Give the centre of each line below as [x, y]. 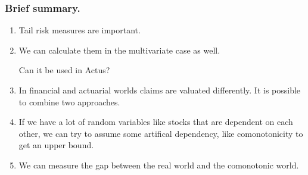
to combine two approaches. [69, 101]
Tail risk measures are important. [80, 30]
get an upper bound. [56, 145]
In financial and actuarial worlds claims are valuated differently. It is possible [160, 90]
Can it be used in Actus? [64, 70]
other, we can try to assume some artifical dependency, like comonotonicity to [161, 133]
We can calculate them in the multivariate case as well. [119, 50]
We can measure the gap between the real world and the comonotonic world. [159, 165]
